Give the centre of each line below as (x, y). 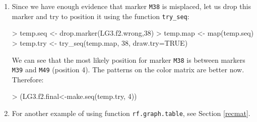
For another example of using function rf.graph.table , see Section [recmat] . (131, 113)
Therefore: (28, 79)
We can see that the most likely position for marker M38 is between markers (128, 59)
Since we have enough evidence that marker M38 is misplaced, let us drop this (131, 6)
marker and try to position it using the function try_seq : (101, 16)
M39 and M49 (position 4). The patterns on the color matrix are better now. (128, 70)
